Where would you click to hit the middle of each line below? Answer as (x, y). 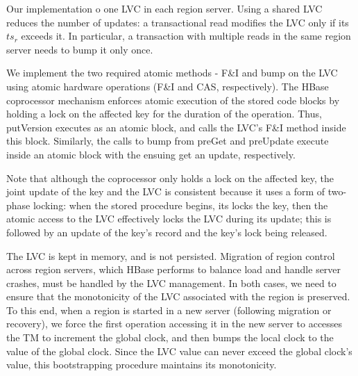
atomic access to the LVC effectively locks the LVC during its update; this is (169, 219)
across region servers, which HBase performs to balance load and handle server (174, 269)
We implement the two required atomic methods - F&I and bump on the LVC (172, 73)
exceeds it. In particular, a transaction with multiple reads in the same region (186, 36)
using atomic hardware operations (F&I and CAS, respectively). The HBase (168, 86)
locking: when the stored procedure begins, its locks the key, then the (180, 205)
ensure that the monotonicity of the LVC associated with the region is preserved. (178, 296)
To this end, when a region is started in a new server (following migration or (169, 310)
